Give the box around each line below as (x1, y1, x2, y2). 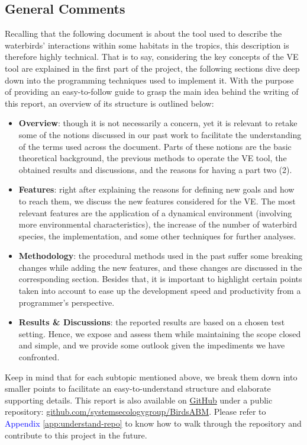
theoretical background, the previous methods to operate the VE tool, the (18, 152, 287, 164)
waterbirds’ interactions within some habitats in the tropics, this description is (5, 39, 289, 51)
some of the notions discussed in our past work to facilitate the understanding (18, 128, 302, 140)
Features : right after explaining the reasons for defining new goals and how (18, 183, 295, 196)
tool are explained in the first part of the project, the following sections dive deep (5, 62, 300, 74)
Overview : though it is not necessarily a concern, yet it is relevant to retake (18, 117, 298, 129)
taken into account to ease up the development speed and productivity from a (18, 284, 301, 297)
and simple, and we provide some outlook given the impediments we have (18, 339, 285, 351)
